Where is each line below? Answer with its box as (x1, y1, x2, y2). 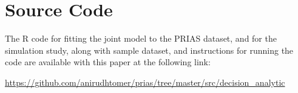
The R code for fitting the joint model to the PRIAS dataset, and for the (5, 32, 277, 45)
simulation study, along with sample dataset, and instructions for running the (5, 43, 294, 56)
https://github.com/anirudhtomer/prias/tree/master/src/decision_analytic (5, 75, 285, 88)
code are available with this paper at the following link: (5, 56, 211, 68)
